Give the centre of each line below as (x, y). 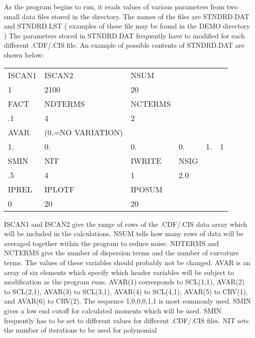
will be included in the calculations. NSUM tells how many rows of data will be (124, 233)
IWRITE (146, 160)
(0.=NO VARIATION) (84, 132)
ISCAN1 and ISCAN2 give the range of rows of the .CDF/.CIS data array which (126, 224)
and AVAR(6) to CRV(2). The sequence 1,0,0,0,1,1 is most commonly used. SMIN (127, 301)
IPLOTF (60, 189)
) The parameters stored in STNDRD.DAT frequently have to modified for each (125, 35)
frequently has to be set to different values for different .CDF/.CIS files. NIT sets (127, 320)
